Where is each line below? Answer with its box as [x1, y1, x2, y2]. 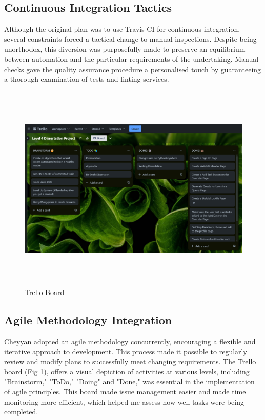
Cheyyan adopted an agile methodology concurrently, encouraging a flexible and [4, 336, 256, 347]
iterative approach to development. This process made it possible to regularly [4, 346, 247, 356]
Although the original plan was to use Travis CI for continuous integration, [4, 24, 240, 34]
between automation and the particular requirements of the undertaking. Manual [4, 53, 259, 64]
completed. [4, 406, 38, 417]
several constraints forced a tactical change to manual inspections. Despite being [4, 33, 257, 44]
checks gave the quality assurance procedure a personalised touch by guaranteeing [4, 64, 261, 74]
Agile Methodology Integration [4, 312, 172, 328]
